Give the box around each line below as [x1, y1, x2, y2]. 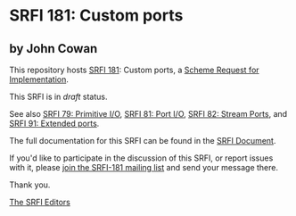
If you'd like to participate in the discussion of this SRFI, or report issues [9, 153, 274, 163]
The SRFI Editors [9, 197, 71, 207]
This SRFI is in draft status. [9, 91, 108, 102]
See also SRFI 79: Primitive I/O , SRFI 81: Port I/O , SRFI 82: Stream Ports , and [9, 109, 288, 119]
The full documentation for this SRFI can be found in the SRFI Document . [9, 136, 276, 145]
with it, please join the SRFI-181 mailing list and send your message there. [9, 162, 279, 172]
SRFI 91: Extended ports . [9, 118, 100, 129]
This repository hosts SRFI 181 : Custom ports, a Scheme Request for [9, 64, 260, 75]
